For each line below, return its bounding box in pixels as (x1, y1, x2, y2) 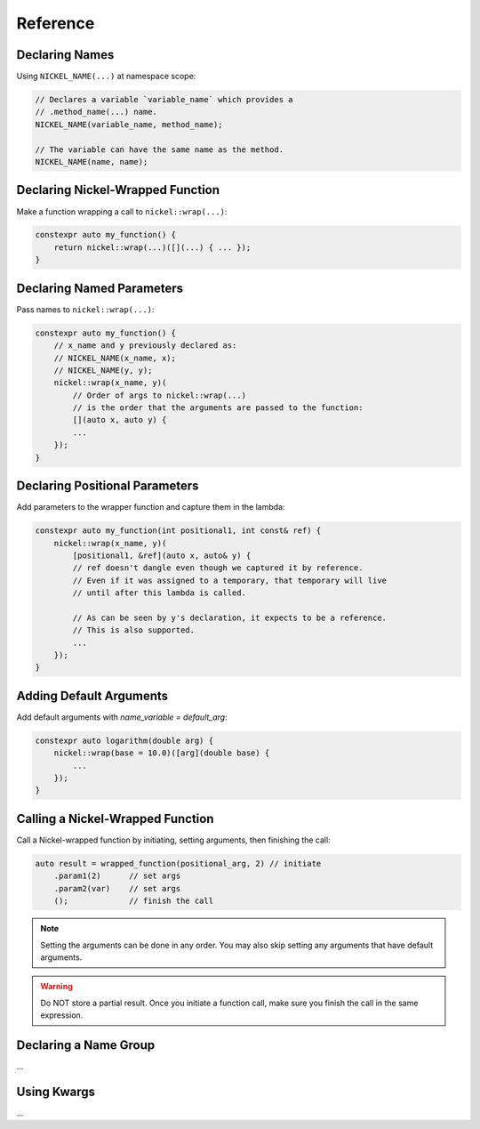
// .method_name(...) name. (35, 107, 157, 117)
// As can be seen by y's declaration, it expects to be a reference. (72, 612, 387, 623)
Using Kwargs (16, 1084, 95, 1099)
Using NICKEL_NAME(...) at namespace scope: (16, 71, 196, 82)
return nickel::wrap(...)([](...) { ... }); (53, 242, 252, 253)
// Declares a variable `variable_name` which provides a (35, 94, 293, 105)
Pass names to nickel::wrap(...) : (16, 303, 155, 315)
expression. (40, 1010, 84, 1020)
